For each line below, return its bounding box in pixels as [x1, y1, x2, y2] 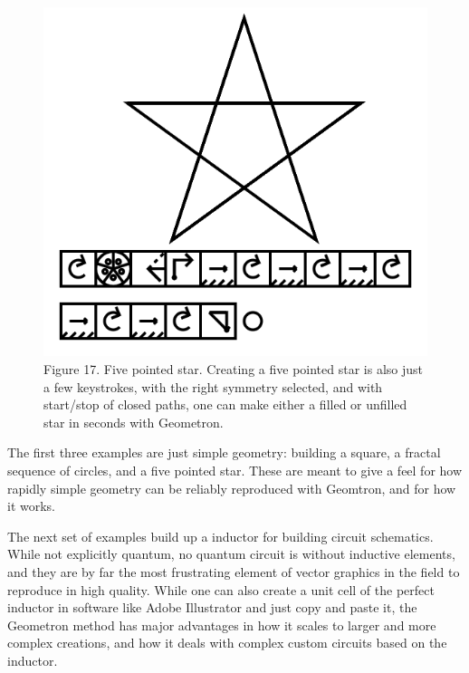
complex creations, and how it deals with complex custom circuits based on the [7, 633, 447, 652]
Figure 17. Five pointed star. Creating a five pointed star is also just [43, 360, 423, 379]
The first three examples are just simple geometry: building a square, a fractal [7, 443, 441, 462]
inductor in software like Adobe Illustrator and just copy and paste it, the [7, 598, 417, 617]
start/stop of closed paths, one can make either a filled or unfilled [43, 395, 407, 414]
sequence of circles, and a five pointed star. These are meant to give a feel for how [7, 461, 463, 480]
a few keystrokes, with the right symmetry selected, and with [43, 377, 383, 396]
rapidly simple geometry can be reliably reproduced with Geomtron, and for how [7, 478, 456, 497]
